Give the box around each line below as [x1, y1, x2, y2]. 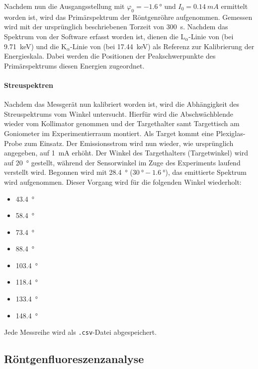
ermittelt [221, 1, 248, 11]
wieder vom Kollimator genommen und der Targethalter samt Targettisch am [4, 118, 240, 129]
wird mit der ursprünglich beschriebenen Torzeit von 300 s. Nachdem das [4, 21, 228, 32]
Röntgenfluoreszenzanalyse [4, 351, 144, 367]
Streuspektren [4, 79, 54, 90]
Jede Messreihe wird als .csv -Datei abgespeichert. [4, 327, 157, 337]
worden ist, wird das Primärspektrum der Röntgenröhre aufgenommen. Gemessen [4, 11, 253, 22]
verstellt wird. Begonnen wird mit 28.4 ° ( [4, 167, 133, 177]
